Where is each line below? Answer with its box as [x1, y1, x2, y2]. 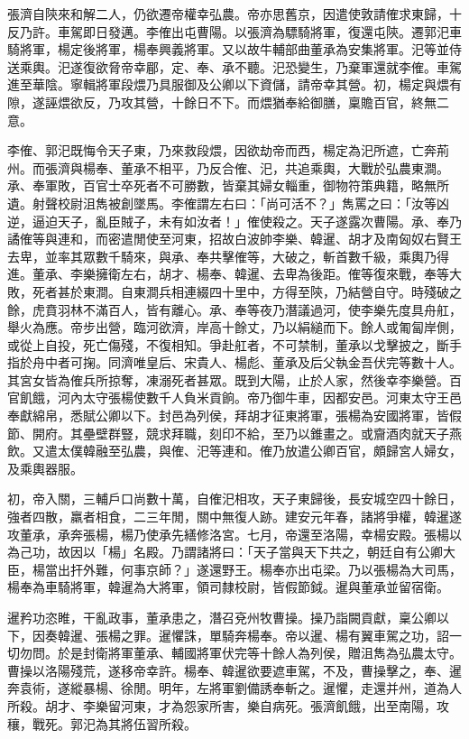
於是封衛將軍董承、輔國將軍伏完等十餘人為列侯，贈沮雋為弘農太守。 [57, 643, 462, 662]
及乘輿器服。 [7, 458, 83, 477]
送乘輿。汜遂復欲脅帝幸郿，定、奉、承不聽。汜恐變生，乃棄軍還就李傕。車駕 [7, 57, 462, 76]
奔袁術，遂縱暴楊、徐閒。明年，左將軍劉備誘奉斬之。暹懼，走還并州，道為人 [7, 679, 462, 697]
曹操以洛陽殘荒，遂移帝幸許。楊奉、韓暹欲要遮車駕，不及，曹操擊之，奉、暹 [7, 660, 462, 679]
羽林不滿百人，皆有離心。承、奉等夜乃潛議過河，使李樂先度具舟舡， [57, 300, 462, 319]
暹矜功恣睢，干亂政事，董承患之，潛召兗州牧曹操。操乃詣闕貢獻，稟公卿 [7, 608, 437, 626]
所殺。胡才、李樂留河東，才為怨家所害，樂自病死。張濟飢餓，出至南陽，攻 [7, 696, 449, 715]
